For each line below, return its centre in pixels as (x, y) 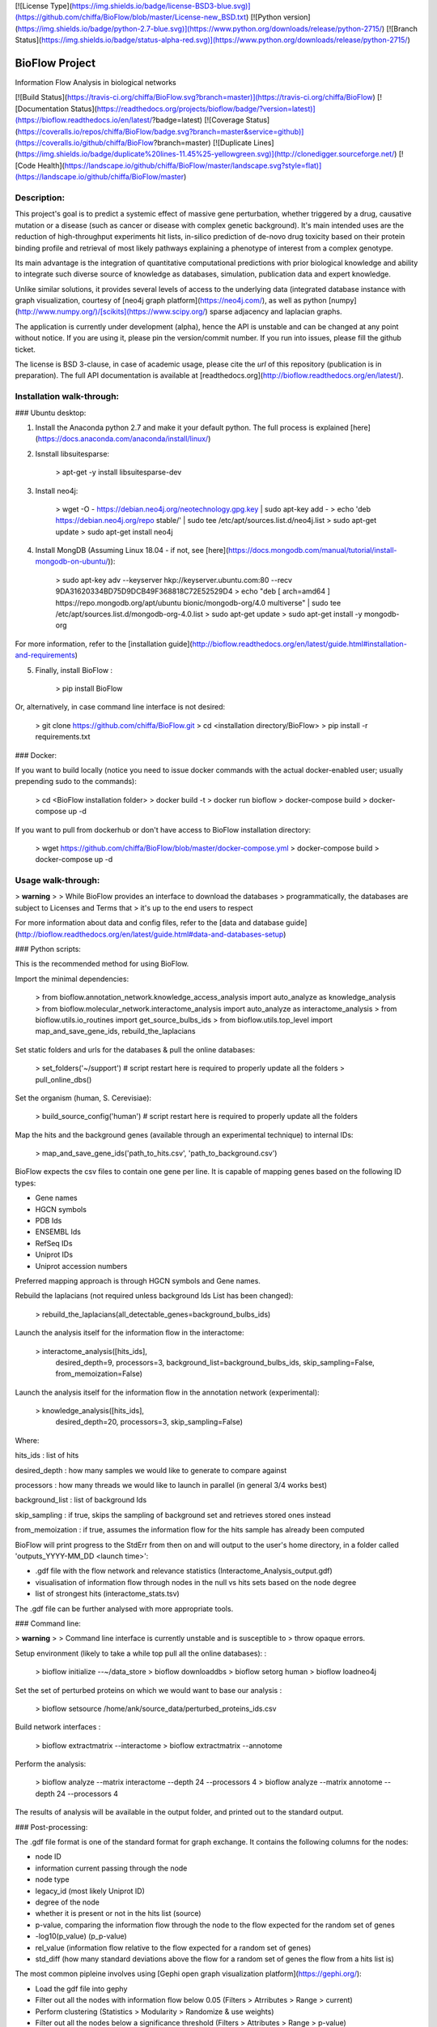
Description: (40, 197)
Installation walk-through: (67, 396)
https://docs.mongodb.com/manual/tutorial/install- (312, 551)
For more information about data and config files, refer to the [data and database (150, 923)
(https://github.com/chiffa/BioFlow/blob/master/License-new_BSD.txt (131, 17)
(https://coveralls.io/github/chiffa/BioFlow (84, 143)
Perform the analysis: (51, 1764)
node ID (49, 1857)
